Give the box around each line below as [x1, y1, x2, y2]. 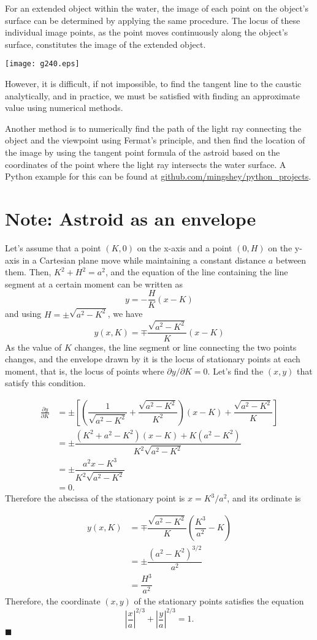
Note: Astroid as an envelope [5, 205, 256, 230]
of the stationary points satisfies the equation [134, 595, 304, 608]
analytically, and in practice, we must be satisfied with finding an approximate [5, 89, 300, 102]
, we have [107, 307, 143, 320]
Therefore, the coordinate [5, 595, 101, 608]
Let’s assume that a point [5, 241, 101, 254]
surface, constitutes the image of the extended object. [5, 37, 206, 50]
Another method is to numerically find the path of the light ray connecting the [5, 121, 302, 134]
